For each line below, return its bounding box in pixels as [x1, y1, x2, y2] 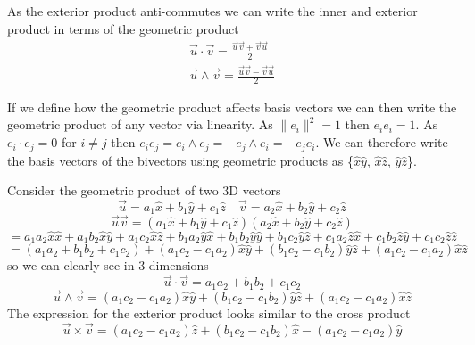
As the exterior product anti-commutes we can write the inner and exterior [7, 2, 418, 20]
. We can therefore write [315, 133, 448, 152]
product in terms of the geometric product [7, 19, 239, 37]
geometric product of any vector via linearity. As [7, 115, 273, 134]
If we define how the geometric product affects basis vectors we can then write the [7, 97, 457, 116]
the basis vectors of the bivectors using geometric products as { [7, 151, 354, 169]
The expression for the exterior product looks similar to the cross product [7, 303, 411, 322]
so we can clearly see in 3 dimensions [7, 256, 209, 275]
